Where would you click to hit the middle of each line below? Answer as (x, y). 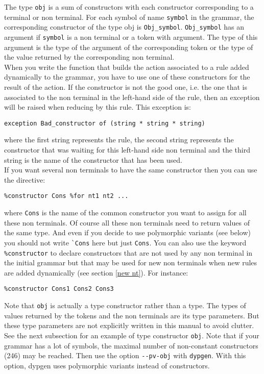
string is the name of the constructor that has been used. (93, 159)
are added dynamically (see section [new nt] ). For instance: (96, 272)
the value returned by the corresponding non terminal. (89, 57)
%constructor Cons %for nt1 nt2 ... (66, 196)
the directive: (25, 179)
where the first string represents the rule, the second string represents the (119, 140)
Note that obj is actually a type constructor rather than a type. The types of (125, 305)
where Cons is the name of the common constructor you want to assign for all (125, 213)
